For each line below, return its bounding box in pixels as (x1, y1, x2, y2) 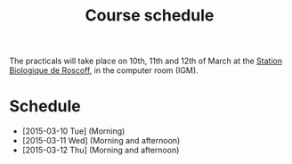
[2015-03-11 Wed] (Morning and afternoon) (21, 135, 181, 146)
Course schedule (85, 5, 215, 26)
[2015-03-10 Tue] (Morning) (21, 126, 126, 136)
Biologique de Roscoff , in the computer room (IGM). (9, 65, 199, 76)
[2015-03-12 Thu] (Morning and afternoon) (21, 144, 180, 156)
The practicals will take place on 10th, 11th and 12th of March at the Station (9, 55, 283, 67)
